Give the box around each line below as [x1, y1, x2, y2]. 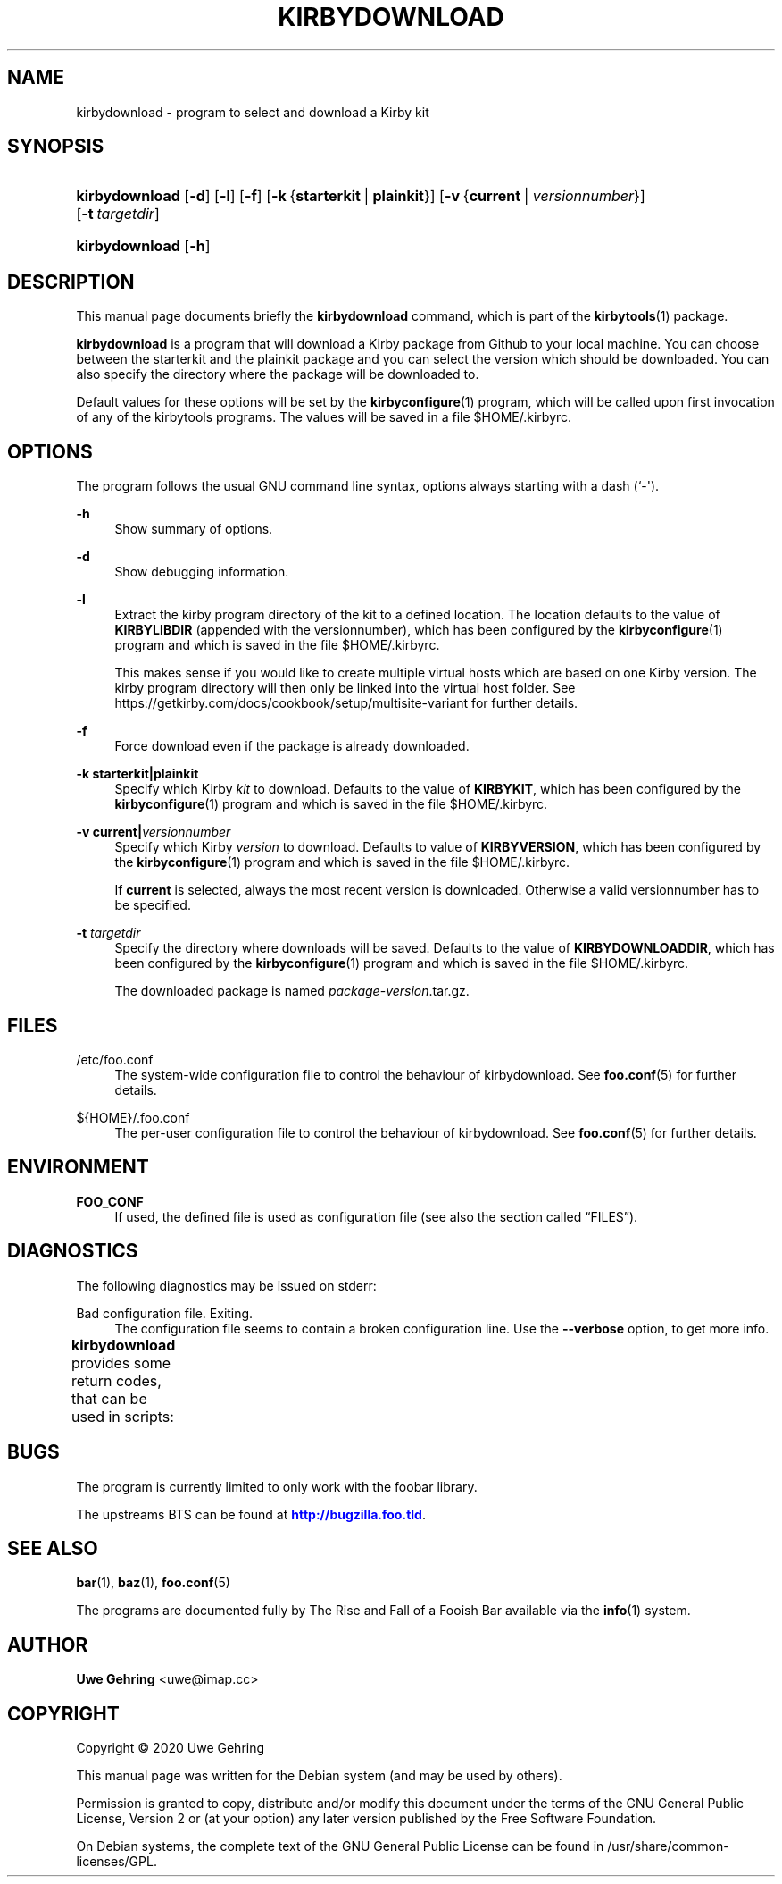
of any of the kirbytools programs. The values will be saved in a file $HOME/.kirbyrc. [76, 409, 572, 425]
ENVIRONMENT [7, 1156, 149, 1179]
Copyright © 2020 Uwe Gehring [76, 1740, 265, 1756]
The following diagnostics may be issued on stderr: [76, 1277, 377, 1293]
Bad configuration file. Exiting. [76, 1305, 254, 1321]
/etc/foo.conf [76, 1051, 154, 1067]
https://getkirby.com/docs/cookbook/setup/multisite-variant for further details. [114, 695, 578, 711]
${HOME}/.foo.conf [76, 1109, 190, 1125]
